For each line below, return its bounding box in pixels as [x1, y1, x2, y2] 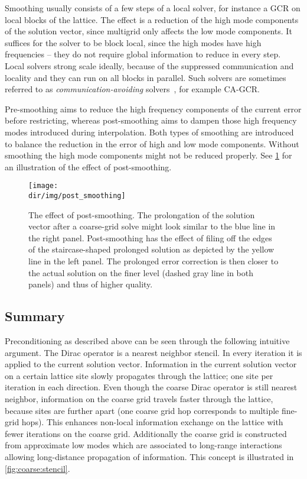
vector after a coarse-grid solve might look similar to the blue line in [28, 220, 276, 232]
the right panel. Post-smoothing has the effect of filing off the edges [28, 231, 272, 244]
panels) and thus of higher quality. [28, 278, 153, 290]
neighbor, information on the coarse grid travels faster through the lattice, [5, 392, 273, 404]
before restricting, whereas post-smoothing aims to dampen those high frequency [5, 114, 297, 127]
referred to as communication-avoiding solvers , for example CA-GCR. [5, 83, 260, 95]
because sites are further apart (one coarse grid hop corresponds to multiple [5, 404, 279, 416]
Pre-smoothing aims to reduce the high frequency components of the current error [5, 102, 302, 115]
